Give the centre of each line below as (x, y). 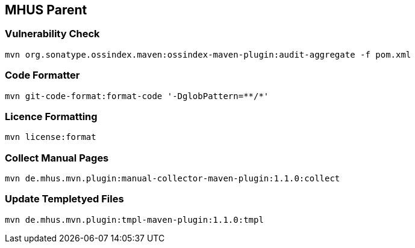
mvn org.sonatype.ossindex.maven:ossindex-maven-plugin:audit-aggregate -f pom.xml (208, 54)
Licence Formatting (51, 116)
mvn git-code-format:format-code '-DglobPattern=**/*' (137, 96)
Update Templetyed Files (64, 199)
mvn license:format (51, 137)
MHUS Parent (46, 10)
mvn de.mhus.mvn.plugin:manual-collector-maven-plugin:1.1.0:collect (173, 179)
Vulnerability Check (52, 34)
